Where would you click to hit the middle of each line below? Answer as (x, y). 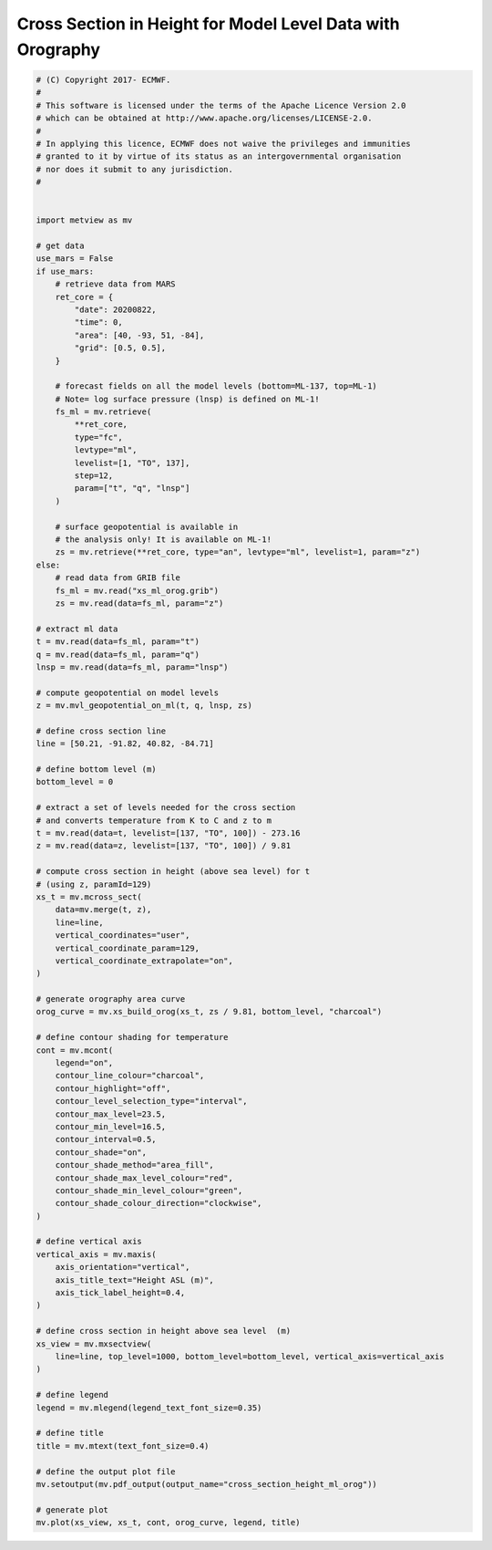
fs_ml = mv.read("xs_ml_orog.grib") (137, 590)
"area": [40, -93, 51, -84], (139, 335)
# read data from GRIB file (118, 578)
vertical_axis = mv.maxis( (96, 1254)
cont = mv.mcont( (75, 1050)
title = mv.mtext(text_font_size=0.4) (123, 1446)
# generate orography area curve (111, 999)
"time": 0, (98, 322)
